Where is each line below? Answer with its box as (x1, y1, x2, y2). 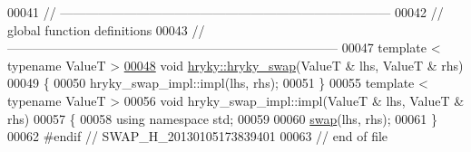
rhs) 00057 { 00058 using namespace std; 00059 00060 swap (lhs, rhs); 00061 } (7, 109, 437, 128)
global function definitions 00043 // (7, 20, 205, 39)
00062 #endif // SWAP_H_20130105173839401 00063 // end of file (7, 127, 388, 146)
